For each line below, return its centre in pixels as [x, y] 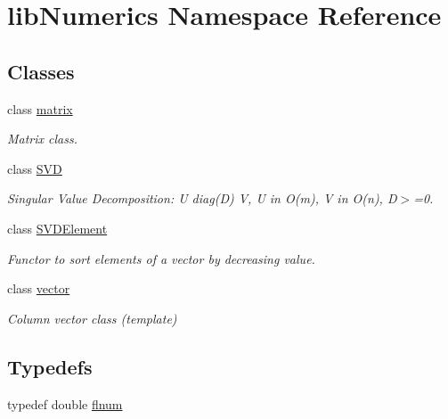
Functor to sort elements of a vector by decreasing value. [161, 258]
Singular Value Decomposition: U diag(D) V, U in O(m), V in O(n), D [202, 198]
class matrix [40, 108]
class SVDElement [57, 228]
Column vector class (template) [92, 318]
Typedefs [50, 366]
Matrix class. [43, 139]
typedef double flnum [65, 403]
